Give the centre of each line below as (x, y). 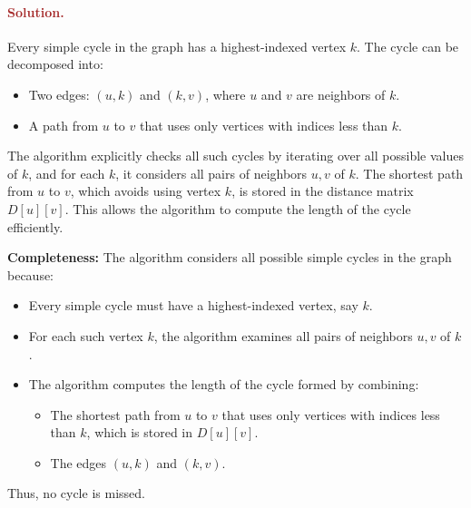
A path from (64, 125)
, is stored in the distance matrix (323, 191)
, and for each (67, 173)
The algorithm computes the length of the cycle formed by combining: (224, 384)
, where (226, 94)
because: (31, 274)
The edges (78, 462)
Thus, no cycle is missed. (76, 493)
